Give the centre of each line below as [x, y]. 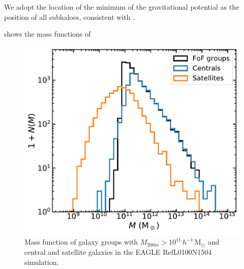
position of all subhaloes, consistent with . [70, 17]
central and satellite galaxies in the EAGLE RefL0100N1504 [118, 251]
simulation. [42, 262]
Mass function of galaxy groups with [81, 242]
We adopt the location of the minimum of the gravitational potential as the [122, 7]
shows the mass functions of [48, 34]
